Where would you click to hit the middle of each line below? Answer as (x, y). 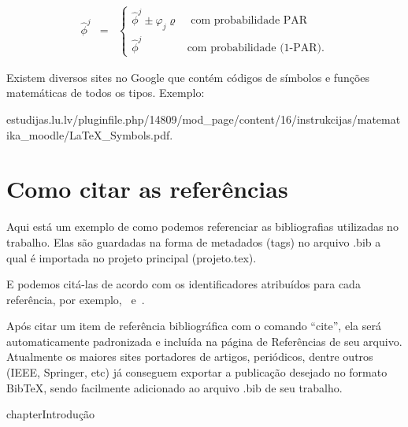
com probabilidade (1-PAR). (256, 48)
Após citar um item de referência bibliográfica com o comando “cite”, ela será (194, 326)
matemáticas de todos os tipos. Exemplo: (106, 93)
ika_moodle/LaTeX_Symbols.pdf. (90, 134)
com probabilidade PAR (249, 21)
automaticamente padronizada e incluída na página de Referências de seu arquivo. (204, 341)
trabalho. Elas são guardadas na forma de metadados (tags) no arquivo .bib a (194, 241)
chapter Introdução (51, 414)
